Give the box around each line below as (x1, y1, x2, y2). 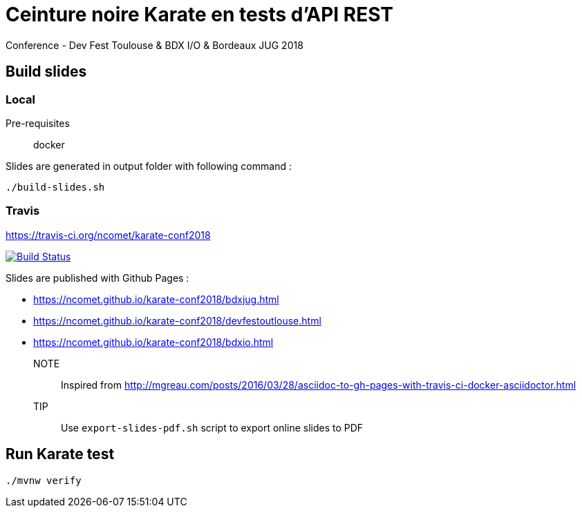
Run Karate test (6, 445, 115, 463)
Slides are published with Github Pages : (6, 271, 189, 284)
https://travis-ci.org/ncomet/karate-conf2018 (6, 229, 211, 241)
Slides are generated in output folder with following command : (6, 159, 292, 172)
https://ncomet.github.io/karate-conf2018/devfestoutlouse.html (33, 314, 321, 327)
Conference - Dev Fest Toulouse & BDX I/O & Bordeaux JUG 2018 (6, 39, 303, 51)
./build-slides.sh (6, 181, 105, 193)
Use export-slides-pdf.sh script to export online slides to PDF (61, 421, 364, 434)
